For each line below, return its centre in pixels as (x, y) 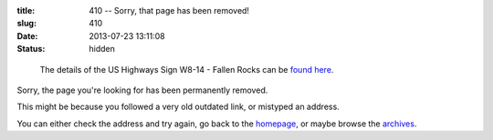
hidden (102, 49)
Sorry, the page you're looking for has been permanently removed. (142, 90)
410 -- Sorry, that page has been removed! (169, 10)
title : (26, 10)
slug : (26, 24)
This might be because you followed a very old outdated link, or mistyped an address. (178, 107)
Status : (31, 49)
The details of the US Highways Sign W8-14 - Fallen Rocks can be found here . (187, 69)
